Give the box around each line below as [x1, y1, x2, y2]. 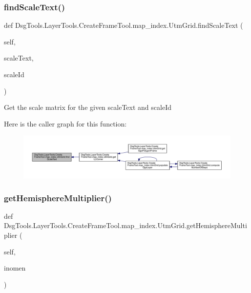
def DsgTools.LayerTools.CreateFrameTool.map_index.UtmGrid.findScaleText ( [4, 20, 243, 30]
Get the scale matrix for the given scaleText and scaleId [4, 102, 171, 112]
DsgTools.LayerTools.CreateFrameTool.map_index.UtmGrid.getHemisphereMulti [4, 220, 247, 230]
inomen [4, 263, 26, 273]
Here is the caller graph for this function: [4, 118, 127, 128]
